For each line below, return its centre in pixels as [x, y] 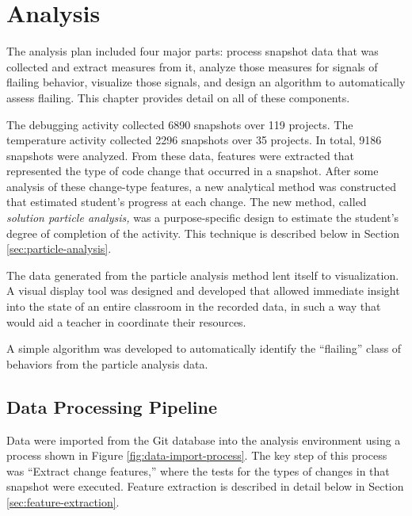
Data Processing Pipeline [112, 406]
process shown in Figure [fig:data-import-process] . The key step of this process [197, 455]
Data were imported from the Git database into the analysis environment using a [204, 440]
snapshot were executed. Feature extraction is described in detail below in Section [205, 486]
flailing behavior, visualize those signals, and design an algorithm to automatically [206, 82]
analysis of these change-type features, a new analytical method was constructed [202, 186]
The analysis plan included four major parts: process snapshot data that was [193, 51]
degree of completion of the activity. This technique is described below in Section [203, 233]
